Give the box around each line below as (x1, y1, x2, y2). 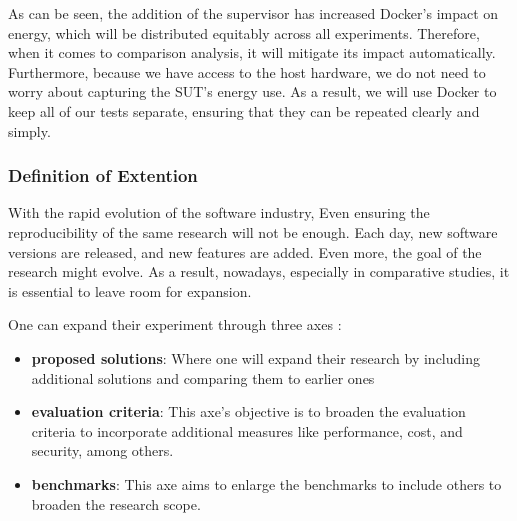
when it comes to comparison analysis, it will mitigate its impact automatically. (8, 42, 496, 63)
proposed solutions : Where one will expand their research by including (31, 347, 481, 368)
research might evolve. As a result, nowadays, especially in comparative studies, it (8, 261, 510, 282)
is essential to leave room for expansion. (8, 280, 252, 301)
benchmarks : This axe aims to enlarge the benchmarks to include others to (31, 473, 502, 494)
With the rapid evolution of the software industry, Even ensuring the (8, 202, 430, 223)
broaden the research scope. (31, 493, 201, 514)
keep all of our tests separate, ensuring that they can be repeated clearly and (8, 100, 480, 121)
